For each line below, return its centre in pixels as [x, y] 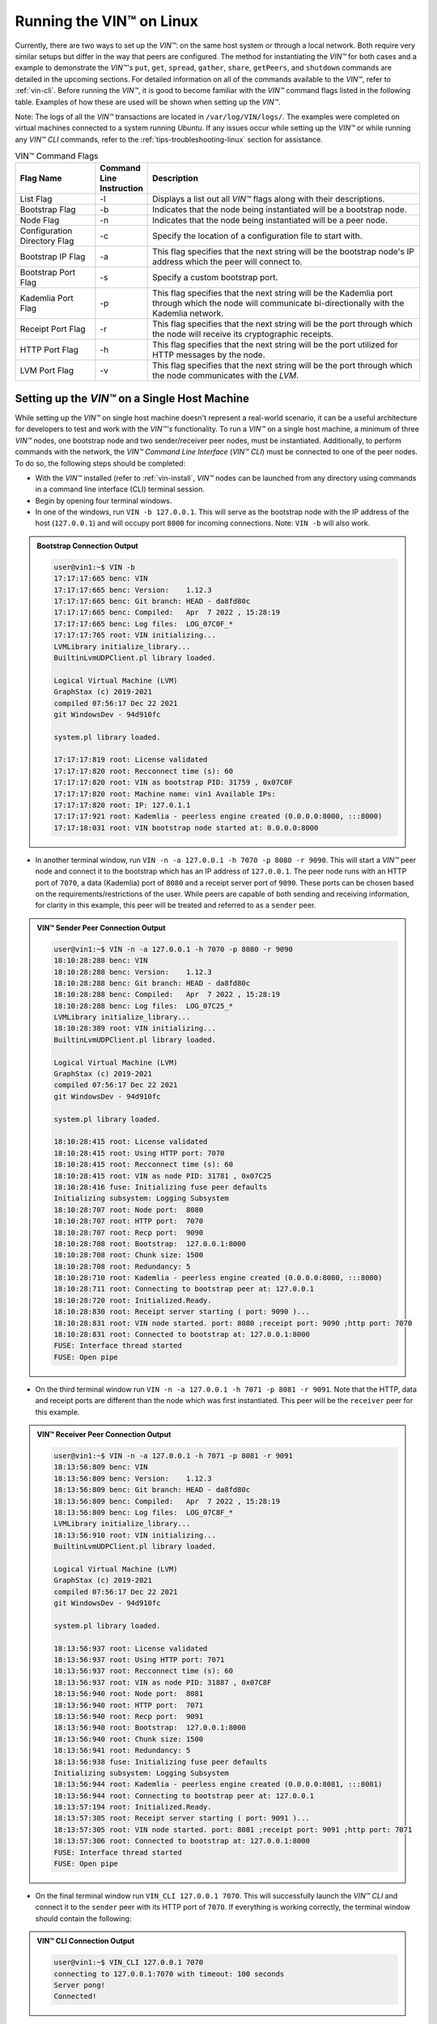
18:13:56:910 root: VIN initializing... [135, 1535]
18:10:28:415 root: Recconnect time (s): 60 [144, 1165]
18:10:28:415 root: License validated [131, 1142]
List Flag [36, 199]
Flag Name [41, 178]
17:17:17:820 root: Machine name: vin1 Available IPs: [165, 794]
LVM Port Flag [47, 371]
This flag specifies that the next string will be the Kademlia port [273, 293]
